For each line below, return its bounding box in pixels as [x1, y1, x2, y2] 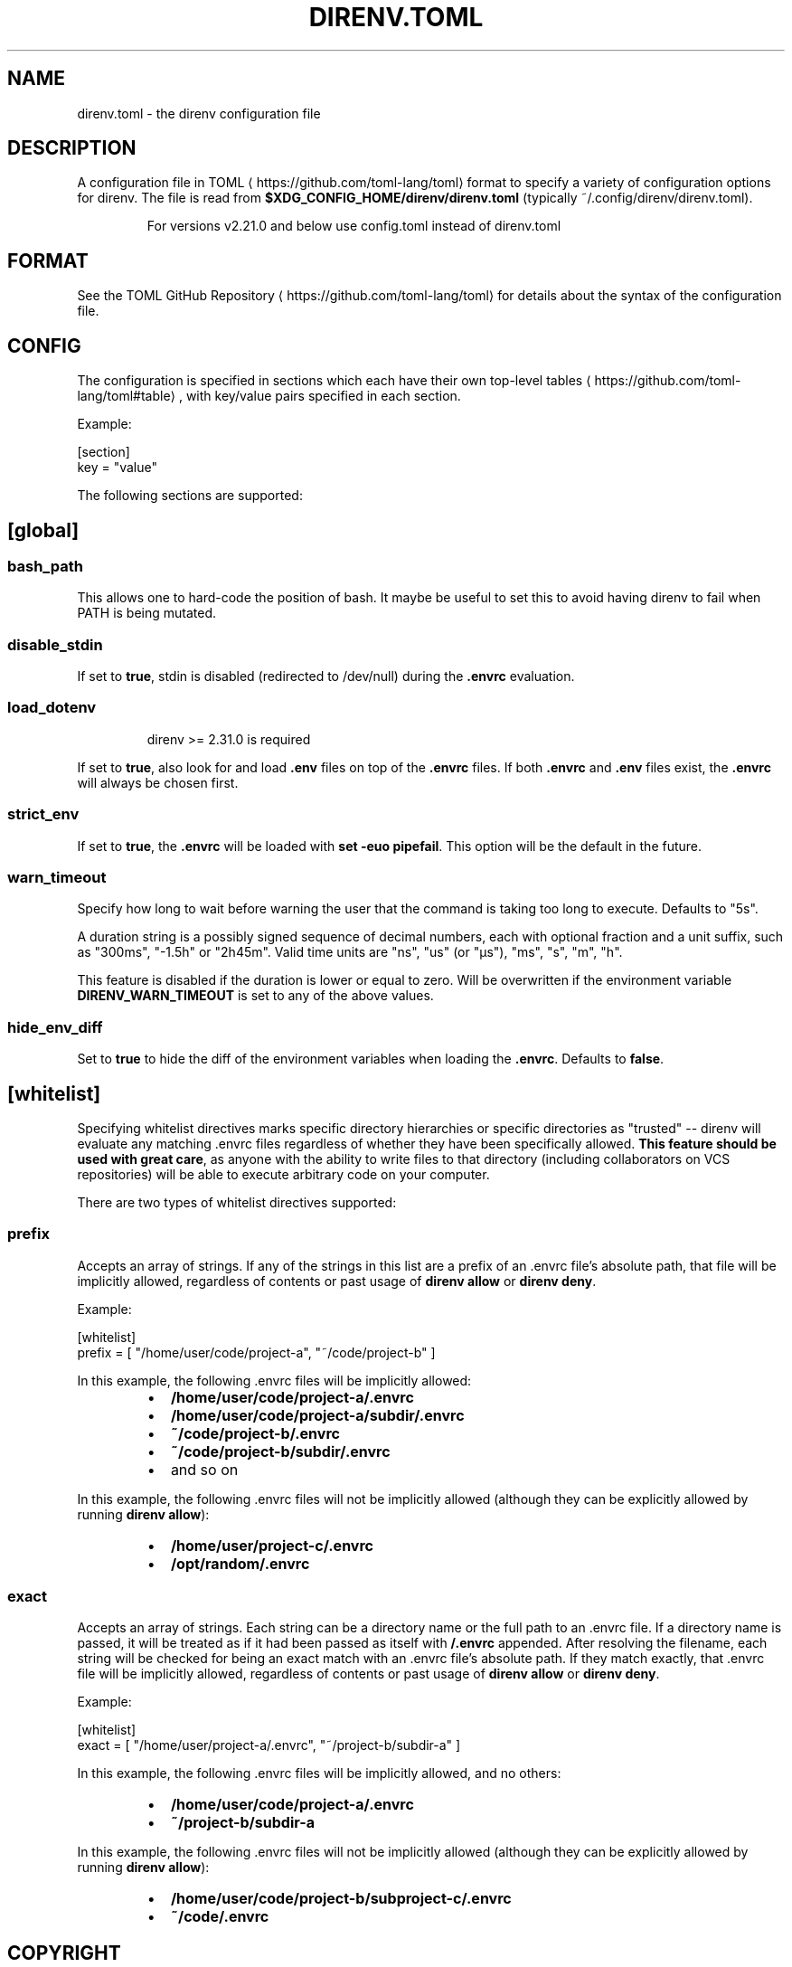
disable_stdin [7, 635, 103, 654]
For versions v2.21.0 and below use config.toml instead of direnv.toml [146, 218, 561, 234]
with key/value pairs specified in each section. [185, 388, 461, 404]
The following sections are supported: [77, 487, 303, 504]
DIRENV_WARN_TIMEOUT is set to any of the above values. [77, 988, 434, 1004]
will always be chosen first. [77, 774, 239, 790]
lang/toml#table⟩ [77, 388, 175, 404]
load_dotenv [7, 698, 97, 717]
